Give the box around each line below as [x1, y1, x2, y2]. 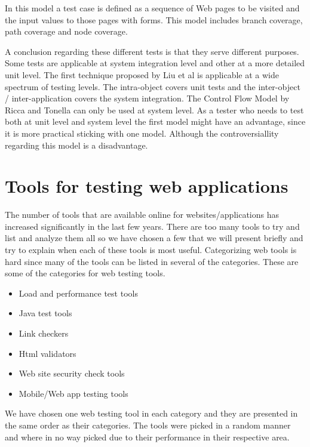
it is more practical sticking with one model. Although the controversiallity [5, 127, 279, 139]
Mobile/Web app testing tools [19, 387, 128, 399]
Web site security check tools [19, 367, 125, 380]
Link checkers [19, 327, 69, 339]
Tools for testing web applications [5, 174, 288, 198]
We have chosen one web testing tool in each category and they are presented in [5, 407, 298, 420]
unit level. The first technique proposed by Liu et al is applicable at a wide [5, 68, 280, 81]
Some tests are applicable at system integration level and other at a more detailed [5, 57, 305, 69]
